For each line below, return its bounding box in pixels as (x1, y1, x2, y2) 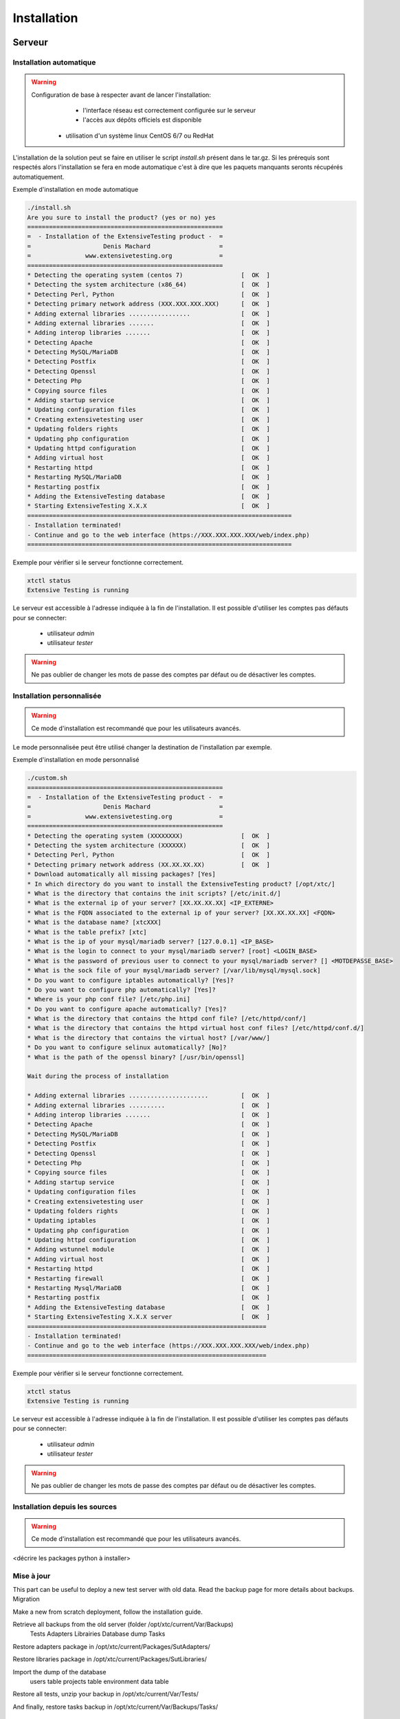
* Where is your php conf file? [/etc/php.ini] (27, 996, 190, 1003)
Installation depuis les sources (12, 1502, 117, 1511)
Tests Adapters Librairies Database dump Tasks (30, 1630, 166, 1638)
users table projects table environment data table (30, 1678, 169, 1686)
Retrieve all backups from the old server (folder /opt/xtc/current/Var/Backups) (12, 1620, 234, 1629)
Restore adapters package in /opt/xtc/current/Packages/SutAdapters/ (12, 1642, 211, 1650)
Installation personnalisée (12, 691, 102, 701)
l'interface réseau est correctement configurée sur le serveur (82, 106, 256, 114)
